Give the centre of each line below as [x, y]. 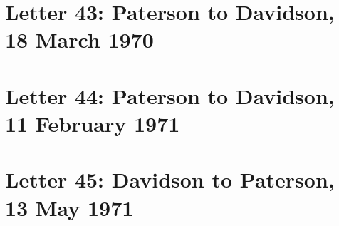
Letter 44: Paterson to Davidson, [170, 95]
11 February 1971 [93, 123]
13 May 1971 [69, 207]
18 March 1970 [79, 40]
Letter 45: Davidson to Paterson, [170, 179]
